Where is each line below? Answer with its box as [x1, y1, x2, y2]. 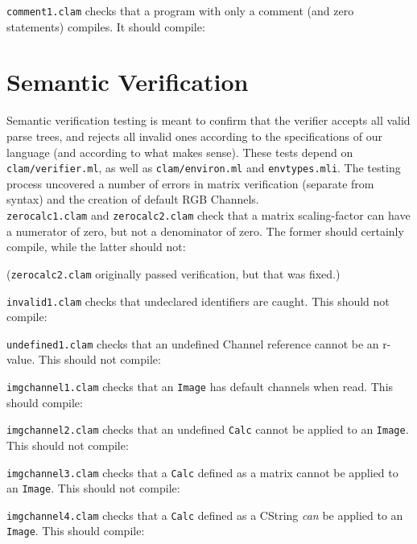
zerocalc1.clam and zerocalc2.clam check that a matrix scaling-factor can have [6, 207, 411, 223]
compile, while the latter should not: [6, 238, 186, 255]
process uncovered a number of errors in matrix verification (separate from [6, 175, 374, 192]
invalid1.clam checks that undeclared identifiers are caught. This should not [6, 292, 390, 309]
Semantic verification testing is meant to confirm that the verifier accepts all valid [6, 112, 411, 129]
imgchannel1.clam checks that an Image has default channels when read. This [6, 378, 394, 394]
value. [6, 351, 35, 368]
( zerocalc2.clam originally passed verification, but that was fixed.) [6, 265, 341, 282]
